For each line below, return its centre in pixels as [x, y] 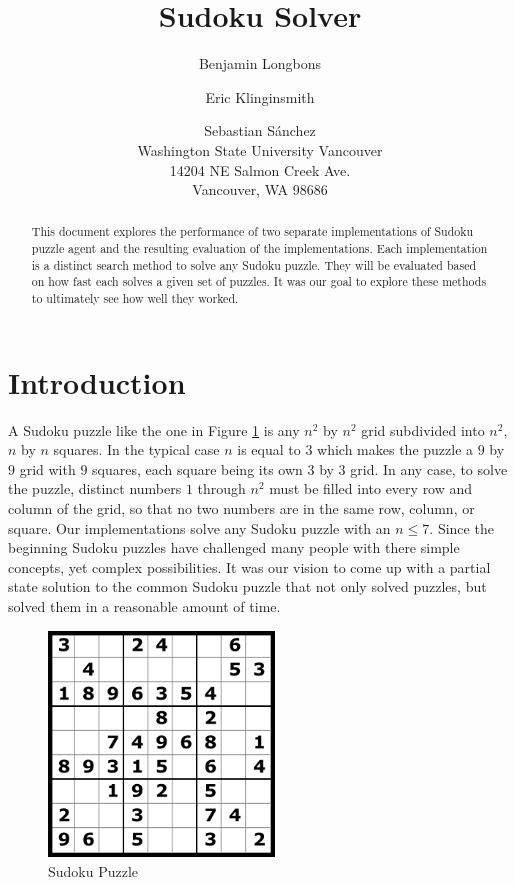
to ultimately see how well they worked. [135, 298]
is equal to [269, 449]
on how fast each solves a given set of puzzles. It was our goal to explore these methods [259, 281]
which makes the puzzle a [395, 449]
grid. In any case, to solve [429, 468]
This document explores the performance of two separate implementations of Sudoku [252, 231]
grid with [47, 468]
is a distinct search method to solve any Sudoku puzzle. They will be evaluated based [254, 264]
